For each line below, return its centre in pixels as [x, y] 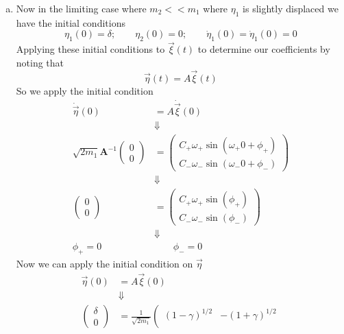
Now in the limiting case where [81, 8]
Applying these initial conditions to [90, 49]
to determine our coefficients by [264, 49]
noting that [40, 62]
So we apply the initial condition [85, 90]
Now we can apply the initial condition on [105, 264]
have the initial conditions [71, 22]
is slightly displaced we [291, 8]
